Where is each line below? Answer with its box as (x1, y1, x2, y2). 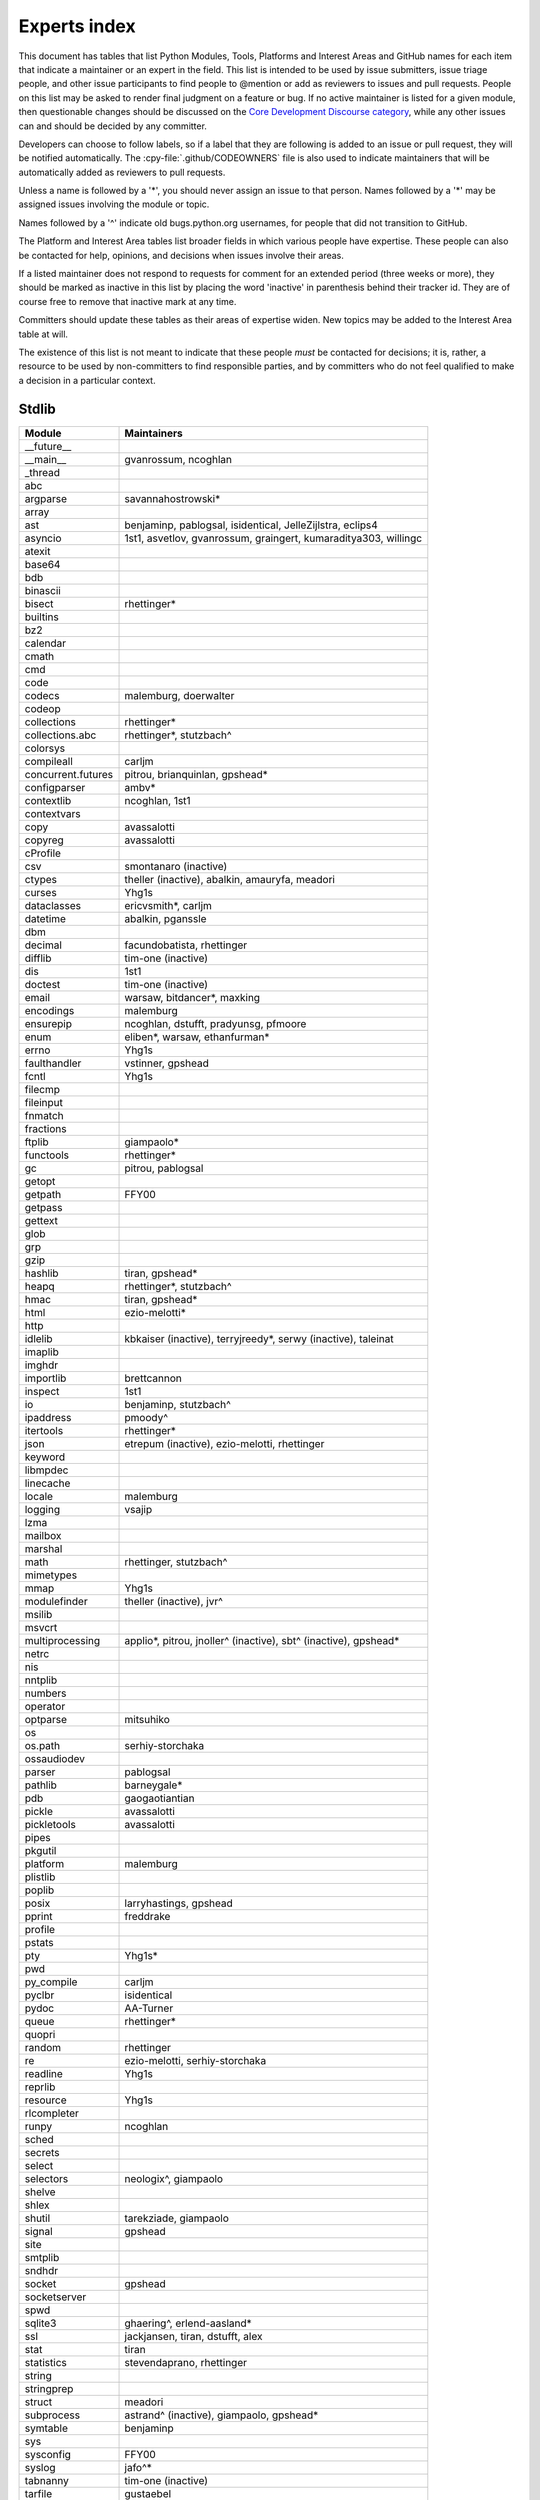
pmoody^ (124, 1410, 169, 1424)
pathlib (24, 1778, 57, 1792)
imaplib (24, 1345, 59, 1359)
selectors (24, 2171, 69, 2185)
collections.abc (24, 728, 97, 742)
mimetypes (24, 1568, 78, 1582)
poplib (24, 1883, 55, 1897)
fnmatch (24, 1108, 64, 1122)
